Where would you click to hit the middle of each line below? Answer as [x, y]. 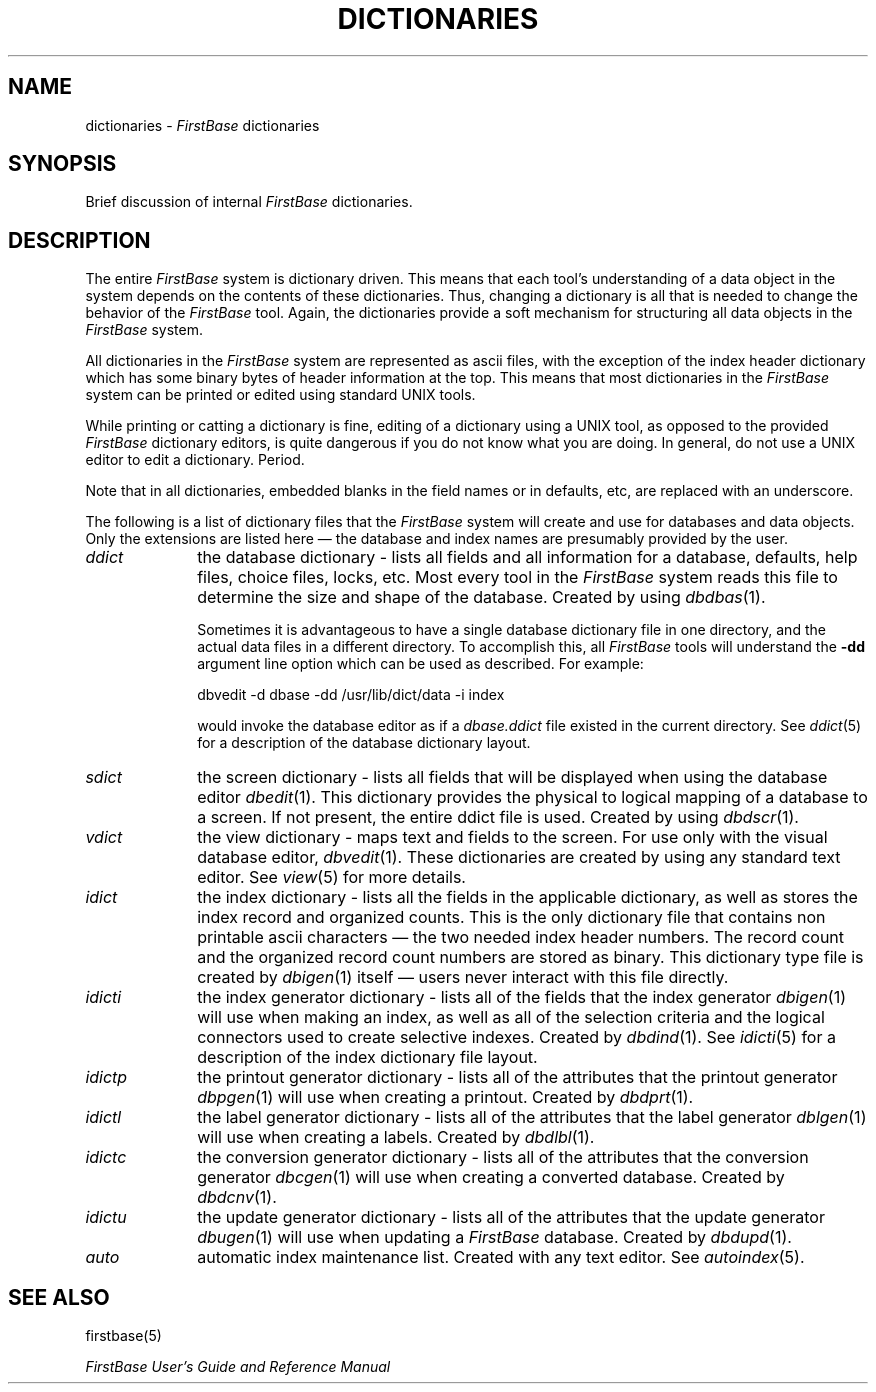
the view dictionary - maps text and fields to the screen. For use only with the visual [512, 837]
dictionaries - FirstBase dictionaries [202, 125]
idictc [106, 1157]
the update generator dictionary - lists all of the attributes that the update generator [511, 1217]
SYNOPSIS [62, 164]
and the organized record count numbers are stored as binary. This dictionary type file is [530, 957]
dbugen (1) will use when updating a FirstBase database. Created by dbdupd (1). [494, 1237]
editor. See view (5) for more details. [331, 877]
